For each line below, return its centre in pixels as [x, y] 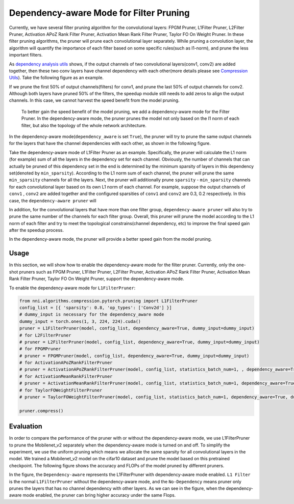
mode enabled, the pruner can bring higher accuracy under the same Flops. [99, 495]
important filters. [26, 55]
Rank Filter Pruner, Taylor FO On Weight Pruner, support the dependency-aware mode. [97, 279]
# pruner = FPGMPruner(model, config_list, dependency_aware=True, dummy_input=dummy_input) [134, 356]
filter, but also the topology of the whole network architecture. [84, 125]
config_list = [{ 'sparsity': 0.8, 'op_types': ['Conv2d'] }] [96, 308]
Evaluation [26, 427]
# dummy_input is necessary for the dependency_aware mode [92, 315]
